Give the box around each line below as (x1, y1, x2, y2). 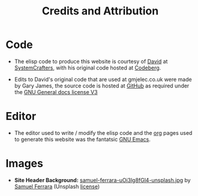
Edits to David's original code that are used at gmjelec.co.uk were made (14, 76, 193, 83)
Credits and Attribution (41, 4, 159, 18)
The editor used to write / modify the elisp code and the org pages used (14, 129, 193, 136)
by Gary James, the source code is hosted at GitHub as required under (14, 82, 190, 89)
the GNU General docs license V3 (14, 88, 98, 95)
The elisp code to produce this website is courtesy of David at (14, 58, 168, 65)
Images (5, 157, 43, 170)
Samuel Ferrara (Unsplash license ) (14, 183, 100, 190)
